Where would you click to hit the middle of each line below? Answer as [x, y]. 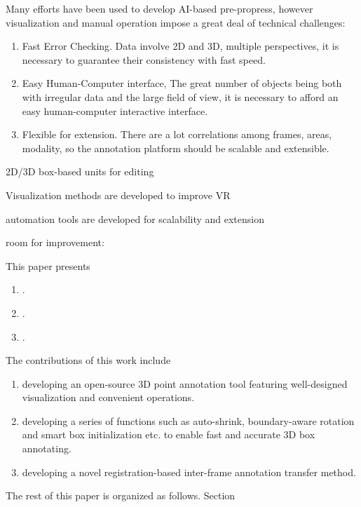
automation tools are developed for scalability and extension [135, 218]
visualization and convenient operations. [108, 397]
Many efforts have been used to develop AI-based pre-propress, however [159, 8]
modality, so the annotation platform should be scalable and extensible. [176, 148]
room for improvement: [55, 242]
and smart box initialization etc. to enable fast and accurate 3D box [169, 434]
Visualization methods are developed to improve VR [118, 195]
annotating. [47, 448]
